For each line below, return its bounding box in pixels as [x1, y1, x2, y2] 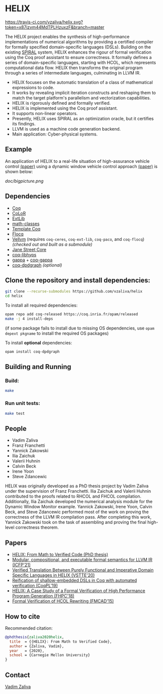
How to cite [5, 612, 40, 620]
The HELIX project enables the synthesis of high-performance [5, 34, 130, 39]
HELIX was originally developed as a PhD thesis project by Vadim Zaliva [5, 483, 149, 489]
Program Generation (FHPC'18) [12, 593, 74, 599]
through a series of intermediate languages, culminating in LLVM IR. [5, 70, 141, 76]
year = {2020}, [9, 648, 45, 653]
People [5, 424, 27, 433]
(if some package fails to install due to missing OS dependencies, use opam [5, 325, 155, 331]
